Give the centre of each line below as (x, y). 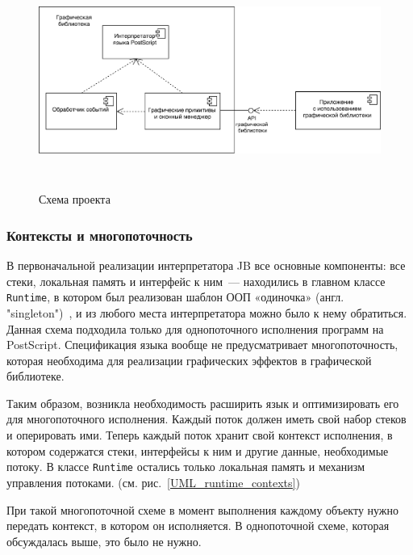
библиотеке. (35, 376)
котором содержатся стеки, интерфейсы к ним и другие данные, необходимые (198, 450)
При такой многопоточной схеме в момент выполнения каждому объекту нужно (203, 509)
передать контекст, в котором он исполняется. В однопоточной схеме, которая (198, 526)
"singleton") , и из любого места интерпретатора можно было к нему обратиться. (207, 312)
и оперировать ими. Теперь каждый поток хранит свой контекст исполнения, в (200, 435)
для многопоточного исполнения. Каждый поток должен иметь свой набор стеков (206, 419)
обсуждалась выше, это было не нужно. (104, 541)
